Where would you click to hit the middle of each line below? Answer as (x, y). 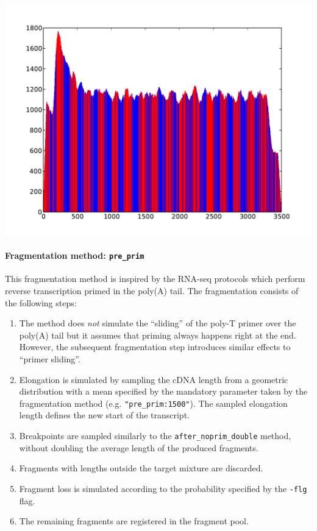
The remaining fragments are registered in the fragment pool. (134, 521)
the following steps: (41, 302)
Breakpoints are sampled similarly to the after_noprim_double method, (155, 436)
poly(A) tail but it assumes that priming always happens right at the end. (158, 335)
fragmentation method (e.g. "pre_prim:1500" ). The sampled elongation (153, 403)
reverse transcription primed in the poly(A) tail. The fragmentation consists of (152, 291)
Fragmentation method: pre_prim (75, 255)
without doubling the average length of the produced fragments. (139, 447)
